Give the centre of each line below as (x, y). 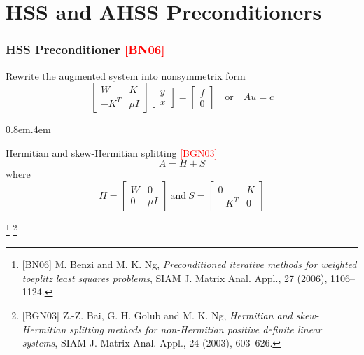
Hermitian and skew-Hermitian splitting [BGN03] (112, 152)
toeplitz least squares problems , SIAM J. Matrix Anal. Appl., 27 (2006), (175, 278)
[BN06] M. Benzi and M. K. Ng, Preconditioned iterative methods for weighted (189, 264)
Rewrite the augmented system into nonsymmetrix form (126, 75)
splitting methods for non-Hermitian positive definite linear (196, 329)
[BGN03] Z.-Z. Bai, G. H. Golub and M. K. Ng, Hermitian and (157, 315)
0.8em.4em (28, 129)
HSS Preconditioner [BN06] (85, 49)
